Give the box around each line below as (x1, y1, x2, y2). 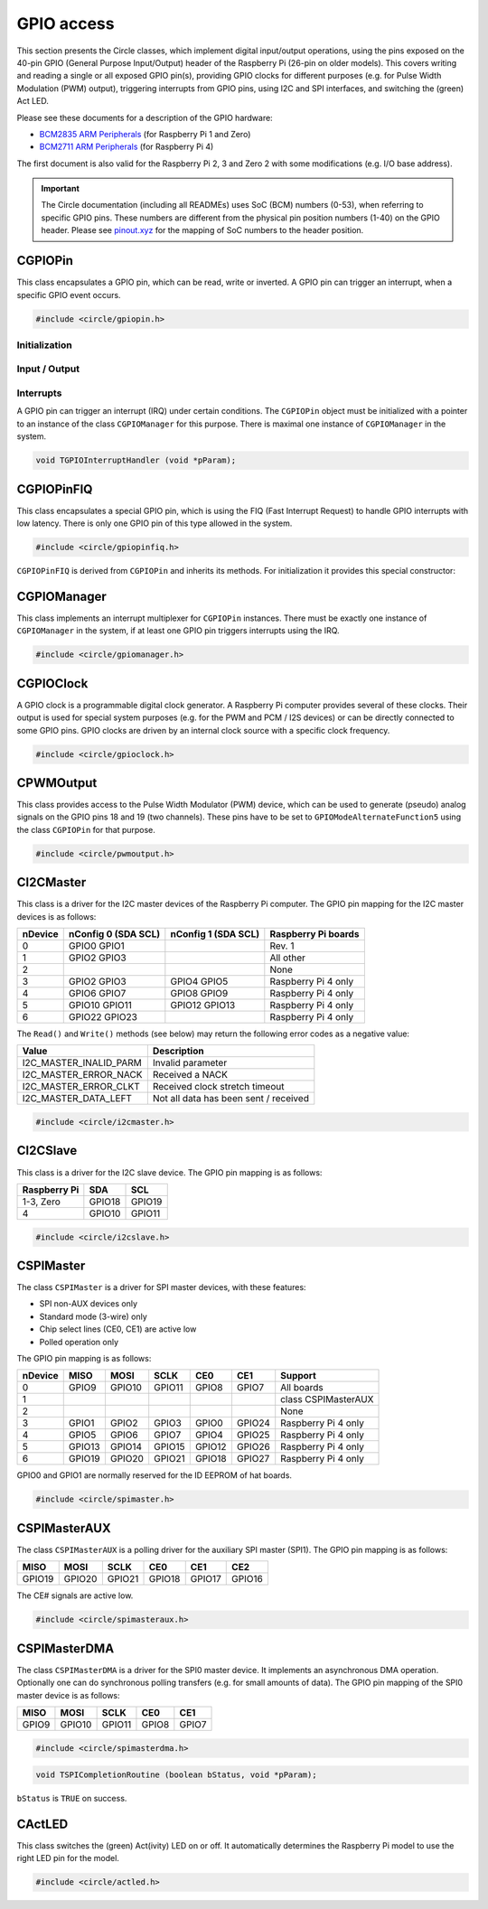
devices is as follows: (16, 911, 97, 922)
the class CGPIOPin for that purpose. (16, 824, 155, 835)
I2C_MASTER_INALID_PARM (22, 1057, 142, 1070)
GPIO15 (154, 1441, 185, 1454)
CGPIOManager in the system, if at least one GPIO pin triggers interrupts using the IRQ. (16, 625, 340, 636)
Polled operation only (39, 1336, 119, 1347)
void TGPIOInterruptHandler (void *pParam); (35, 455, 237, 465)
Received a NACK (152, 1069, 228, 1081)
